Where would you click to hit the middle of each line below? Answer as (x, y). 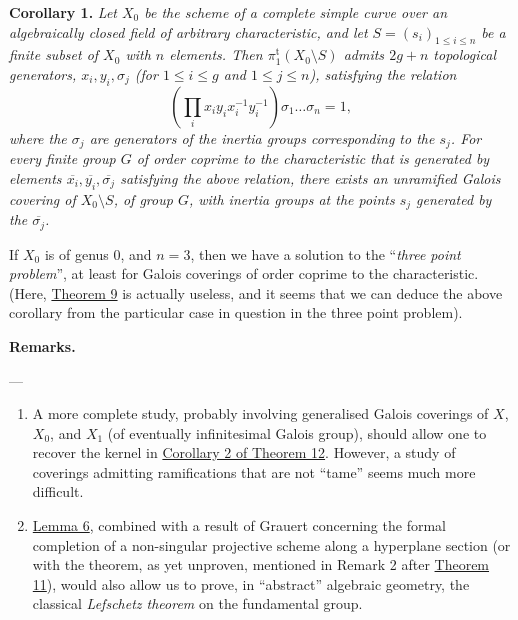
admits (364, 54)
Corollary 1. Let (63, 12)
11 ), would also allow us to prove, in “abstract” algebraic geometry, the (251, 583)
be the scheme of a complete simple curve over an (296, 12)
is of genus (76, 253)
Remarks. (42, 345)
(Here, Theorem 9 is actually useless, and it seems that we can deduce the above (256, 292)
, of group (143, 198)
